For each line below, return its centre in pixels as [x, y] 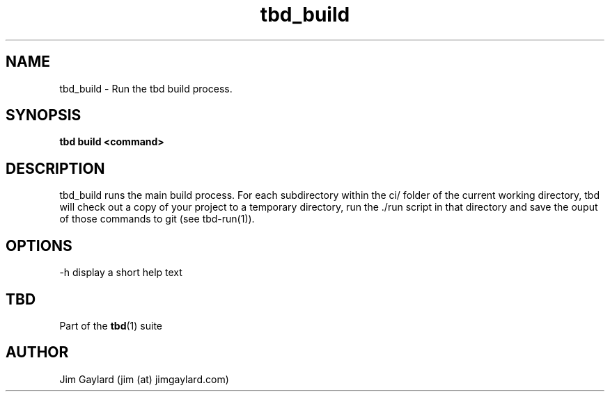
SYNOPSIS [44, 115]
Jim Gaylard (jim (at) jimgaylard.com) [144, 379]
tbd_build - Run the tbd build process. [146, 88]
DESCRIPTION [55, 168]
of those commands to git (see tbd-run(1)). [157, 219]
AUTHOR [37, 353]
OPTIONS [39, 245]
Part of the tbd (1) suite [111, 325]
